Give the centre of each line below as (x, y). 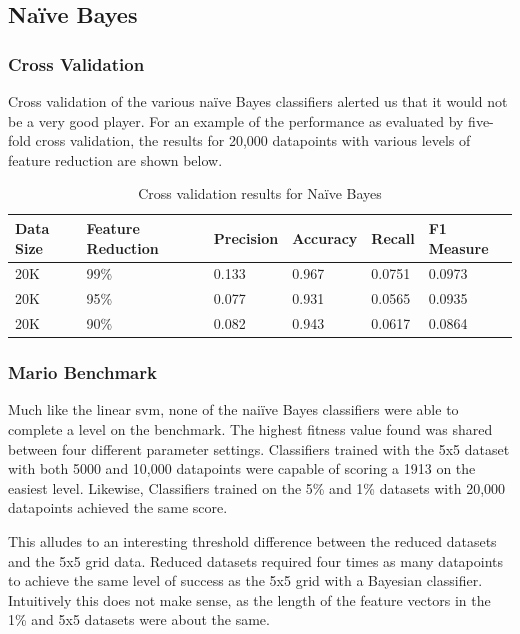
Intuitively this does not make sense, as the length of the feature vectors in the (249, 599)
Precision (246, 237)
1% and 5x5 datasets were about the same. (139, 619)
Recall (393, 237)
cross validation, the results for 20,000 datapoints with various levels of (253, 140)
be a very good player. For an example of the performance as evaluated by (236, 120)
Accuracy (325, 237)
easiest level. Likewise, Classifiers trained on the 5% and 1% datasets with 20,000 (257, 487)
